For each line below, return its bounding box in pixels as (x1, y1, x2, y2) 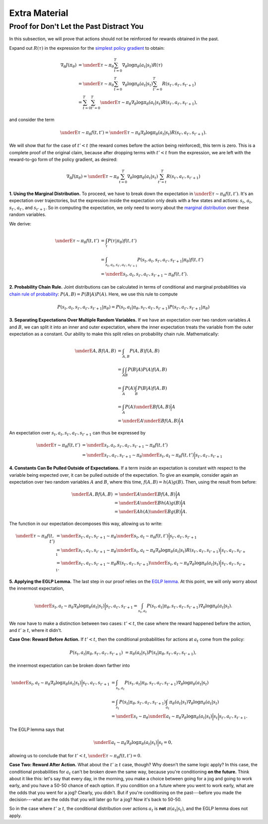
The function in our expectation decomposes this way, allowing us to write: (9, 520, 163, 527)
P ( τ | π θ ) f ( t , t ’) (107, 238, 137, 245)
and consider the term (9, 116, 55, 122)
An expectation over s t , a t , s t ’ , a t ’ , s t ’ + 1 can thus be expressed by (9, 429, 146, 437)
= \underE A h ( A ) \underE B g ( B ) (114, 509, 181, 515)
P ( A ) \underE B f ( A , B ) (125, 404, 171, 410)
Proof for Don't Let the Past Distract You (9, 22, 144, 31)
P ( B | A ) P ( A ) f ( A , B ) (127, 367, 167, 373)
